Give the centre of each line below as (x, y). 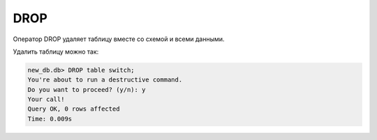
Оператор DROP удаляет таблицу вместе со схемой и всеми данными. (119, 39)
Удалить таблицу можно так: (56, 52)
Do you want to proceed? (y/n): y (87, 90)
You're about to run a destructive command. (105, 80)
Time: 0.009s (50, 119)
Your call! (46, 100)
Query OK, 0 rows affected (74, 109)
